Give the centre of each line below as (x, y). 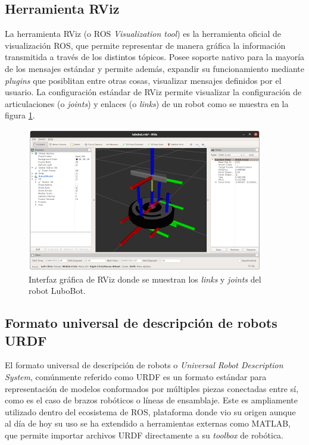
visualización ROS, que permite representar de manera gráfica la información (145, 45)
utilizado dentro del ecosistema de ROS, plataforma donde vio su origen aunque (150, 411)
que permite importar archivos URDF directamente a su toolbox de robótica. (144, 435)
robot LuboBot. (57, 291)
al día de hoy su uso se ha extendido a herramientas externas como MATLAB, (148, 423)
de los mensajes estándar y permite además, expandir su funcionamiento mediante (155, 68)
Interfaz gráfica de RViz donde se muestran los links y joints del (145, 279)
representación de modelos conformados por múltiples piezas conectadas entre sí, (152, 388)
